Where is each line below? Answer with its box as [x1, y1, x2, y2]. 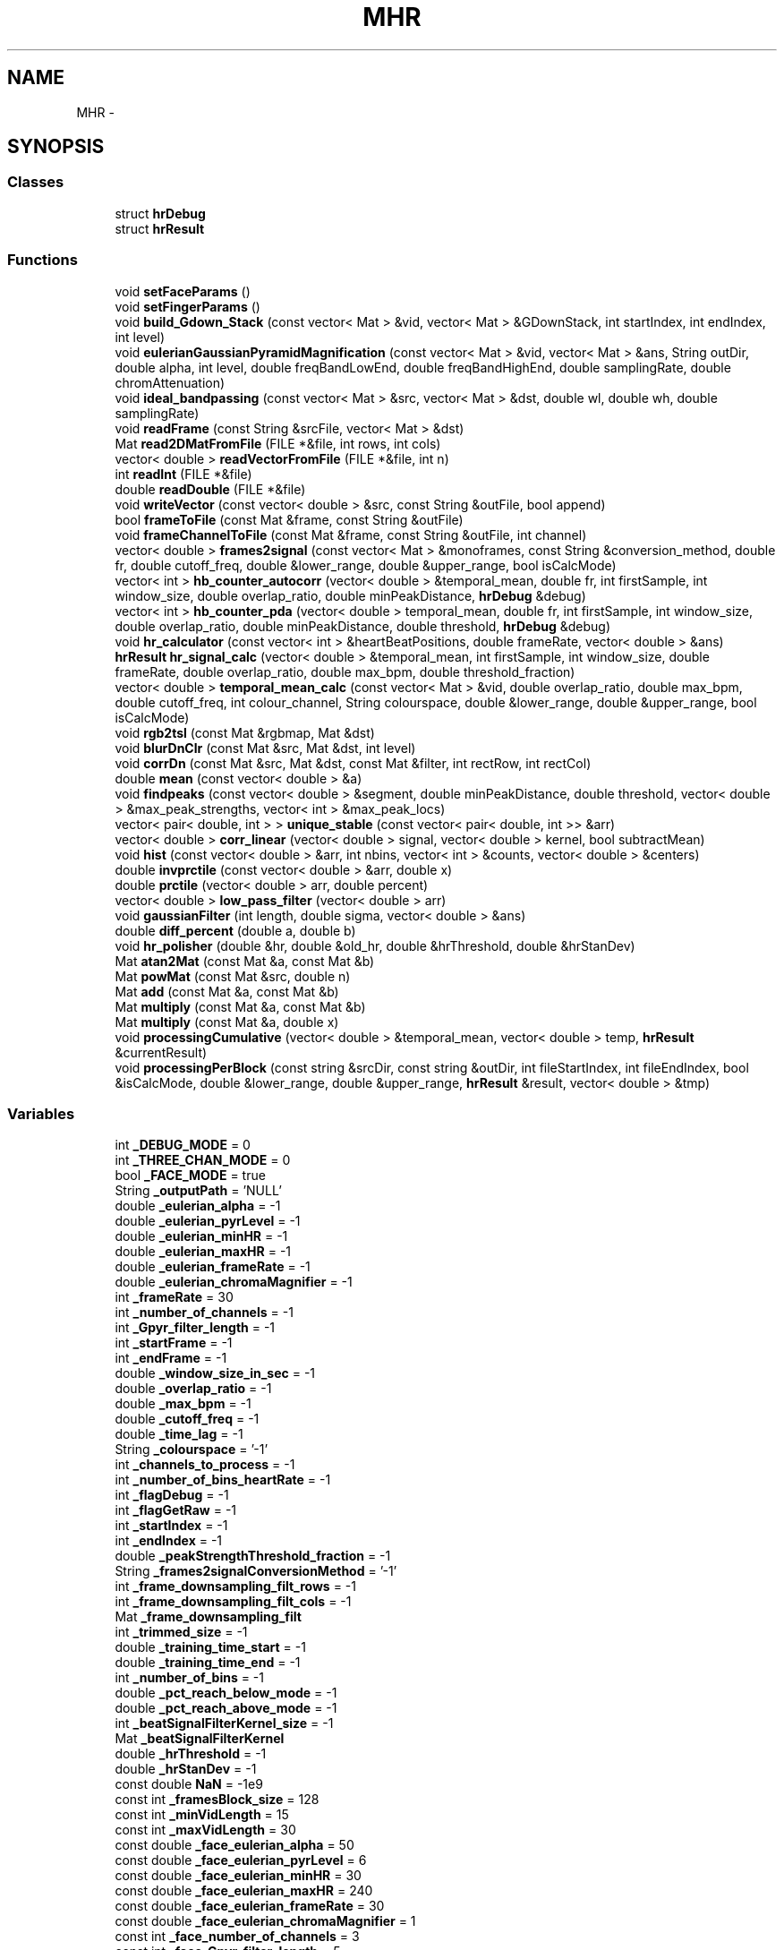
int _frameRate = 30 [115, 1289, 234, 1305]
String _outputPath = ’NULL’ [115, 1183, 282, 1199]
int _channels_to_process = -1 [115, 1457, 295, 1473]
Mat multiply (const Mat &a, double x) [115, 1013, 339, 1030]
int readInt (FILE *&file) [115, 466, 252, 482]
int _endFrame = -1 [115, 1350, 227, 1366]
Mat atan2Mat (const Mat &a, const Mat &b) [115, 953, 375, 969]
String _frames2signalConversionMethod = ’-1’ [115, 1563, 397, 1579]
